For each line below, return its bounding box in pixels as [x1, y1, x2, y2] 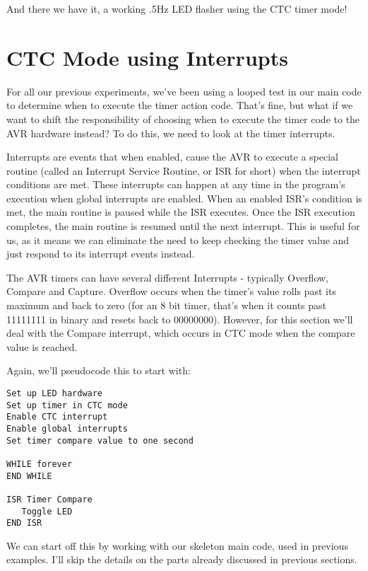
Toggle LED [21, 506, 73, 517]
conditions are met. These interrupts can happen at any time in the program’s [6, 177, 345, 192]
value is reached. [6, 339, 78, 354]
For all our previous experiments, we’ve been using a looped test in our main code [6, 83, 362, 98]
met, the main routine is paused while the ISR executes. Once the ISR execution [6, 204, 355, 219]
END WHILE [6, 471, 52, 481]
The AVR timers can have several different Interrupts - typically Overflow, [6, 270, 329, 284]
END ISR [6, 518, 42, 529]
